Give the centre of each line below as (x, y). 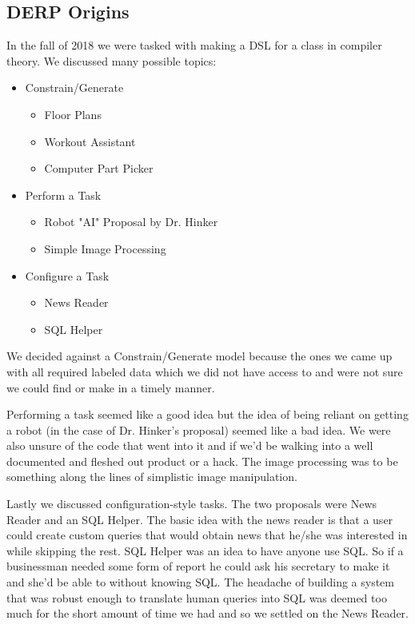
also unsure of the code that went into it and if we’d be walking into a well (190, 445)
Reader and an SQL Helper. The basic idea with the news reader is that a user (200, 519)
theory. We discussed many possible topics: (112, 60)
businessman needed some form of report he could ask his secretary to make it (198, 566)
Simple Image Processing (105, 248)
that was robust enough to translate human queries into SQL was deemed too (197, 597)
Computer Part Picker (99, 168)
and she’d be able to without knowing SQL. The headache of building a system (201, 582)
